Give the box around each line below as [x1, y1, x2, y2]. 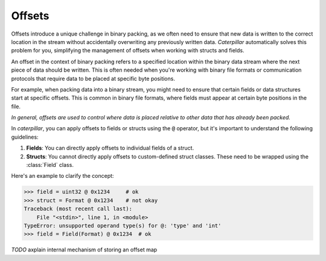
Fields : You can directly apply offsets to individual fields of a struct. [26, 145, 194, 152]
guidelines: [11, 133, 39, 140]
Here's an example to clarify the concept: [11, 172, 114, 180]
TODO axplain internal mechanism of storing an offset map [11, 246, 158, 253]
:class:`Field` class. [26, 162, 74, 169]
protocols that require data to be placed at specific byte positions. [11, 75, 175, 82]
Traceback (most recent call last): [24, 206, 133, 212]
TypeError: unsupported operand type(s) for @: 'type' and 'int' [24, 222, 222, 229]
